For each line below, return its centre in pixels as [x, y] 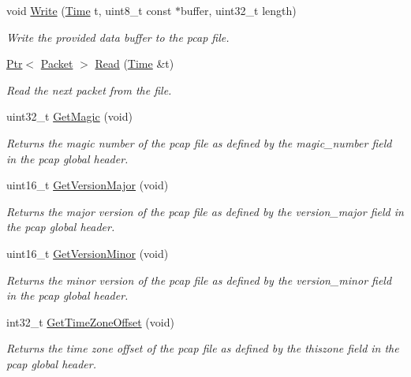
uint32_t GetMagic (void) [69, 116]
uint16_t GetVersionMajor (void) [88, 185]
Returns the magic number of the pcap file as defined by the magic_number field [199, 142]
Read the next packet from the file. [89, 90]
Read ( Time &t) [135, 63]
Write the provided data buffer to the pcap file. [118, 37]
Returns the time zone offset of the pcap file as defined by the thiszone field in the [203, 348]
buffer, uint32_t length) [239, 10]
